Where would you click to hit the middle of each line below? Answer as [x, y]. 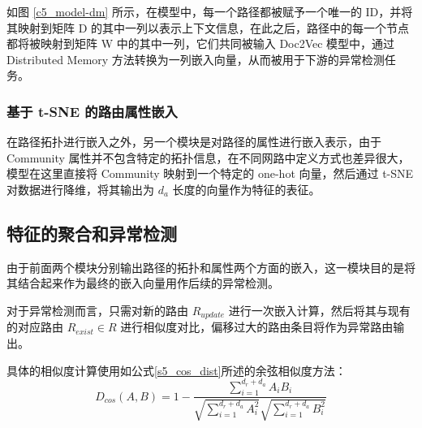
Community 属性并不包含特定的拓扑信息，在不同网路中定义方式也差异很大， [208, 157]
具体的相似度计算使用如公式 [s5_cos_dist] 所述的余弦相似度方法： [177, 370]
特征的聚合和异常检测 [92, 233]
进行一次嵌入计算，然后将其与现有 [319, 310]
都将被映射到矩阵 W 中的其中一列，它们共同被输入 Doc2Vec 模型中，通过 [201, 43]
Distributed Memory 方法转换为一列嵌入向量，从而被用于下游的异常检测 [196, 59]
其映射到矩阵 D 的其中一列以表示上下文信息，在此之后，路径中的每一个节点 [208, 27]
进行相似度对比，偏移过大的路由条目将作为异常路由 [257, 327]
